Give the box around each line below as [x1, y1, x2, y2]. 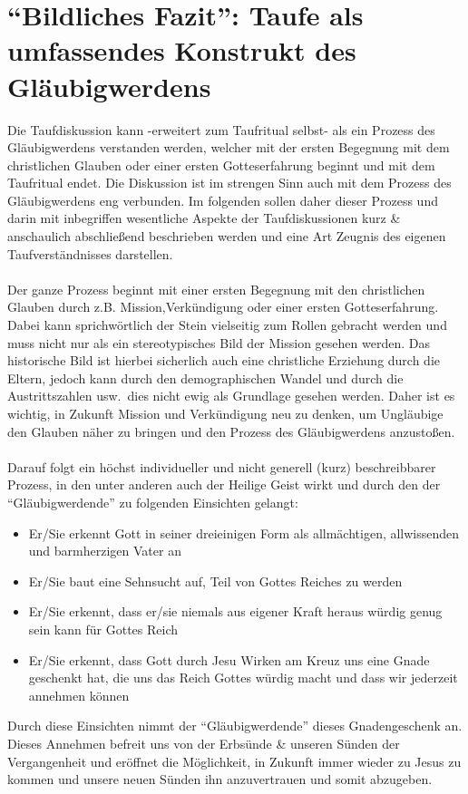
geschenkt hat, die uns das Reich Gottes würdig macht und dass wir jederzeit [28, 668, 458, 687]
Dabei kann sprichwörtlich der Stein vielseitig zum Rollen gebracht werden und [7, 315, 447, 334]
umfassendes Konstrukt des [7, 32, 356, 69]
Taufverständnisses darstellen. [7, 244, 173, 263]
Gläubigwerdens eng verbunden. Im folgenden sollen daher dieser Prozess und [7, 190, 438, 209]
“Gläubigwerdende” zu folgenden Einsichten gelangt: [7, 492, 298, 511]
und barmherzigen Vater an [28, 541, 181, 560]
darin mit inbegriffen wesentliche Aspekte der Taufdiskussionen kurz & [7, 208, 401, 228]
